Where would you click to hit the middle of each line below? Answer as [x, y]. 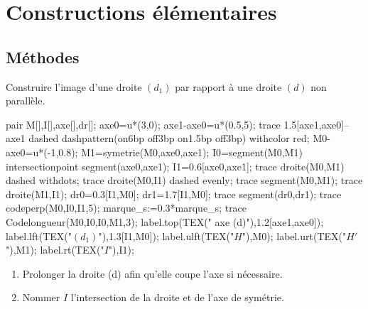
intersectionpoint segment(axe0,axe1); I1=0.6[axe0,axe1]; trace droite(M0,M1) [175, 166]
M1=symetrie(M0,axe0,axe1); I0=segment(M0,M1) [192, 152]
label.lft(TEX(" [39, 235]
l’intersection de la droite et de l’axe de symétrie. [177, 297]
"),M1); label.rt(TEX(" [55, 250]
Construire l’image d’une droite [74, 86]
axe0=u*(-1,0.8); [42, 152]
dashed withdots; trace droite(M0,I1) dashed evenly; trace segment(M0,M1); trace [184, 180]
